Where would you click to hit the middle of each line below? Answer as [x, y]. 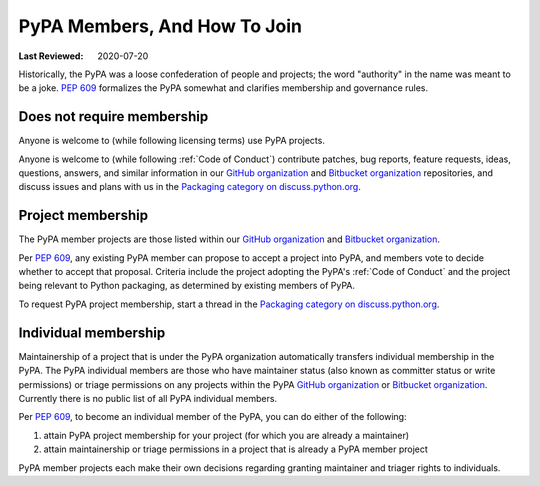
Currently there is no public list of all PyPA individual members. [148, 398]
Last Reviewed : [51, 56]
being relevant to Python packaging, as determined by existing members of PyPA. [186, 286]
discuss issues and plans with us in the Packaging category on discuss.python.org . [190, 187]
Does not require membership [113, 116]
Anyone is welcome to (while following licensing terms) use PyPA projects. [171, 141]
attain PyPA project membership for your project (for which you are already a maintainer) [226, 435]
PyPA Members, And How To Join [160, 26]
